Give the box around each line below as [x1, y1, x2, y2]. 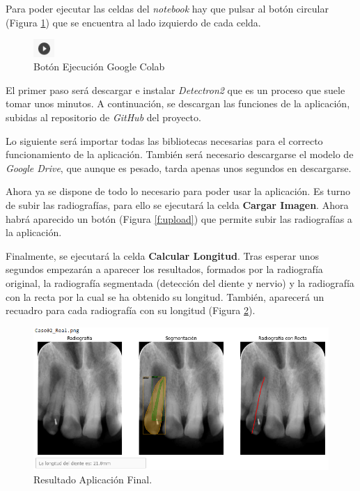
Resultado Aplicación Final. [33, 472, 152, 487]
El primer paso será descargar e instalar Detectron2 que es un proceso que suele [6, 82, 345, 97]
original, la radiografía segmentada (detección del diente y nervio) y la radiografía [6, 275, 354, 290]
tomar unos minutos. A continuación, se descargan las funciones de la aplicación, [6, 96, 350, 111]
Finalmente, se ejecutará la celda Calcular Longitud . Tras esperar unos [6, 248, 319, 263]
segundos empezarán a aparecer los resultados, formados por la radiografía [6, 262, 323, 276]
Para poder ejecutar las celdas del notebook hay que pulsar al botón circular [6, 1, 329, 15]
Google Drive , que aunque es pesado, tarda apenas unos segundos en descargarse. [6, 160, 352, 175]
